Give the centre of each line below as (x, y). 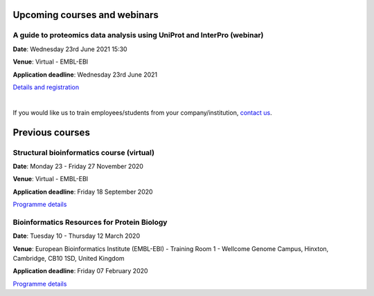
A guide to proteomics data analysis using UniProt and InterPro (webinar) (138, 35)
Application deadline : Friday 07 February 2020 (80, 271)
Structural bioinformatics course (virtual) (84, 152)
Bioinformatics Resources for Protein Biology (90, 222)
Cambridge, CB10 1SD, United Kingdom (69, 258)
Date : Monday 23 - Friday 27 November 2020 (78, 166)
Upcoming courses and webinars (86, 15)
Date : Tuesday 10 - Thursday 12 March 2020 (77, 236)
